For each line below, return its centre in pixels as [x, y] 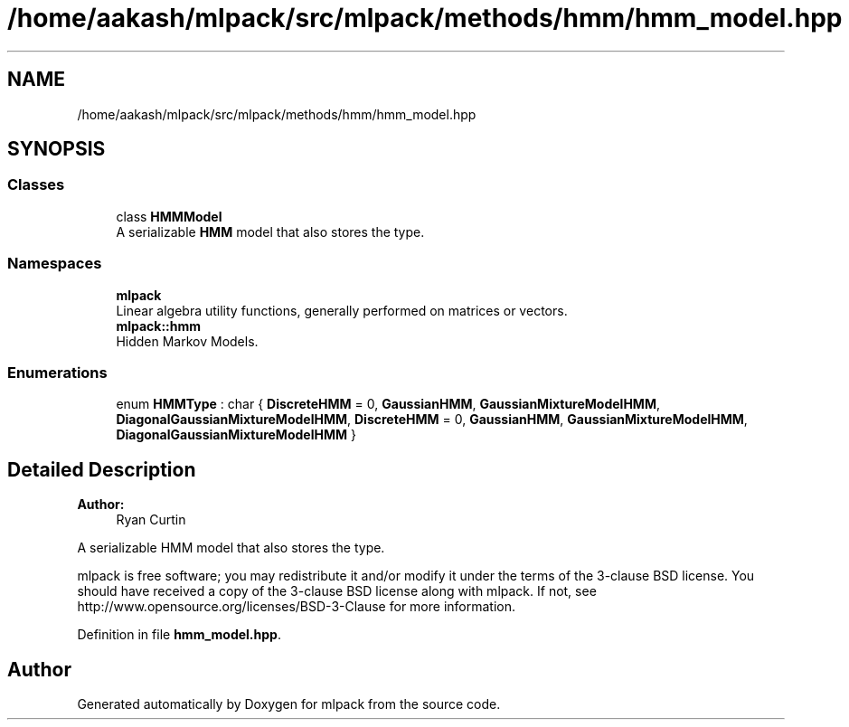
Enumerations [57, 372]
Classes [36, 185]
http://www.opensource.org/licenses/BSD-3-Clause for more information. [296, 607]
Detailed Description [102, 469]
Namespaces [55, 264]
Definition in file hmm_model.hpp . [179, 635]
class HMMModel [169, 216]
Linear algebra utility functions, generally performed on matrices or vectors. [342, 310]
